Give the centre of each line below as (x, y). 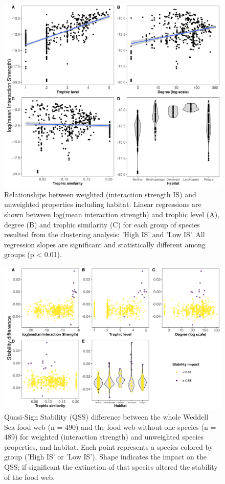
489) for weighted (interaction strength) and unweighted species (104, 437)
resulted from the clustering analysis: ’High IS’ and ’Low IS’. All (105, 234)
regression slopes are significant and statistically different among (105, 244)
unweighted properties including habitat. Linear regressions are (103, 204)
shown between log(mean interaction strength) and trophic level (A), (112, 214)
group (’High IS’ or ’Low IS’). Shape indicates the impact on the (105, 457)
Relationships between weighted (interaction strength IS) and (100, 194)
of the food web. (30, 477)
